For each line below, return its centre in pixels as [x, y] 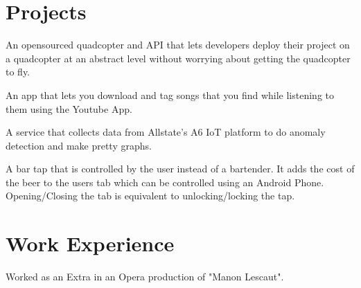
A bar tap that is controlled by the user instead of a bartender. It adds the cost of [180, 169]
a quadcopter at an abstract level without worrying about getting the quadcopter [178, 58]
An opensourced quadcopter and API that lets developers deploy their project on [178, 45]
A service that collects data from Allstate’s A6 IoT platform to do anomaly [166, 132]
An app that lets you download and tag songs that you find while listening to [170, 94]
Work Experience [90, 243]
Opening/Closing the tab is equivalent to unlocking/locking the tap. [150, 196]
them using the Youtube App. [69, 108]
